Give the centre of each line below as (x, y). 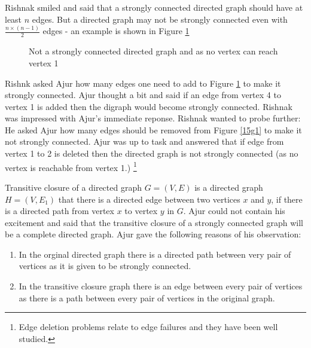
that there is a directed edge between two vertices (149, 199)
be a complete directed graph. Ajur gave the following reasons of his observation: (153, 234)
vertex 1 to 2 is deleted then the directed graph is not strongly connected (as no (152, 153)
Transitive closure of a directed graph (73, 187)
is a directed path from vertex (60, 211)
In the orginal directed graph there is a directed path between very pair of (155, 254)
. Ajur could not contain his (234, 211)
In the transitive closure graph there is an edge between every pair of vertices (161, 286)
